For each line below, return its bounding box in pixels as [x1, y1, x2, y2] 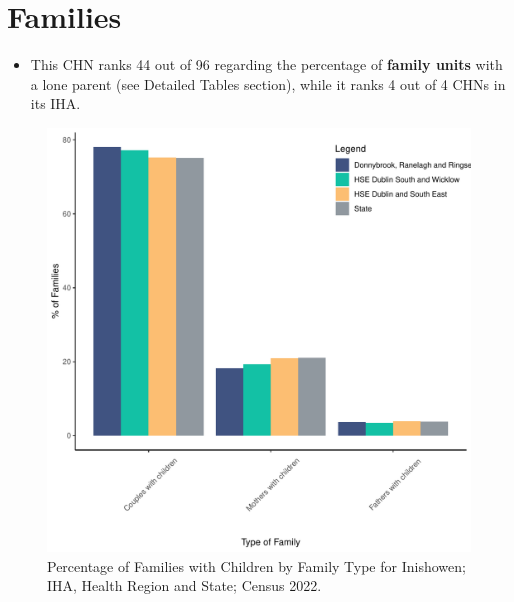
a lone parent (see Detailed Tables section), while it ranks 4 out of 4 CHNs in [30, 73, 506, 94]
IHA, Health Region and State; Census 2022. [47, 575, 322, 596]
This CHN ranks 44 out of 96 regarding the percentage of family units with [30, 54, 503, 75]
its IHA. [30, 93, 81, 114]
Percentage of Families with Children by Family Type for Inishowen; [47, 555, 466, 576]
